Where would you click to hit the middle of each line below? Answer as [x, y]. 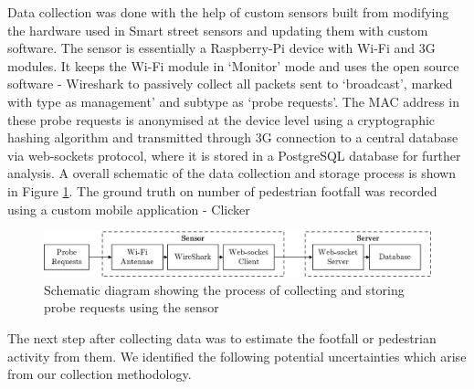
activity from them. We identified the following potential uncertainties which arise [237, 356]
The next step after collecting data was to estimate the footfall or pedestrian [222, 338]
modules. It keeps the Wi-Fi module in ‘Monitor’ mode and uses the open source [233, 65]
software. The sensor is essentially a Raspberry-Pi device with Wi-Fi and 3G [221, 48]
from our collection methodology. [100, 374]
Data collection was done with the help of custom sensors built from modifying [228, 12]
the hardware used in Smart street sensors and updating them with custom [218, 30]
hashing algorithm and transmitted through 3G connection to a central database [233, 137]
